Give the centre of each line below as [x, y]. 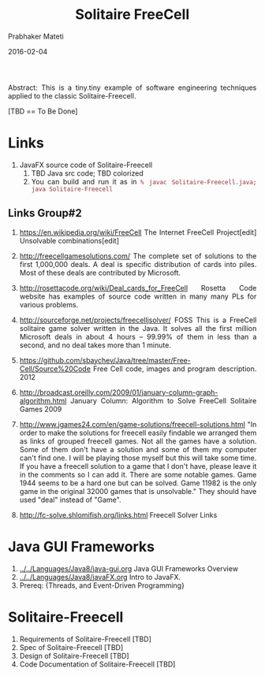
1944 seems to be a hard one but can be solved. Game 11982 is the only [138, 483]
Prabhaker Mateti [36, 36]
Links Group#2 [45, 213]
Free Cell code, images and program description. [175, 369]
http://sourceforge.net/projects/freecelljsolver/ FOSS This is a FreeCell [138, 320]
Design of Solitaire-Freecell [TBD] [74, 656]
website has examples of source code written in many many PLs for [138, 296]
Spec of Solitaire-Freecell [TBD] [71, 647]
